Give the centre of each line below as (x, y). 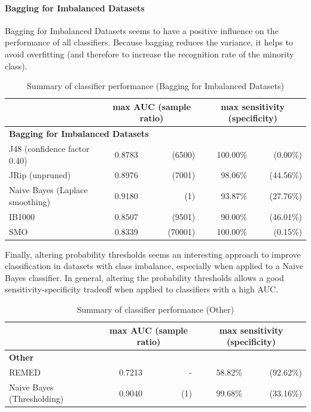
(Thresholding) (36, 399)
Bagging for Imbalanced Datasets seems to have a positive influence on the (142, 30)
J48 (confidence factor (49, 149)
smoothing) (30, 201)
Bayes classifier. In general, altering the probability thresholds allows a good (144, 277)
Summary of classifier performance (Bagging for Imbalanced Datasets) (155, 86)
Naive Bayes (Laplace (48, 190)
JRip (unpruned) (40, 175)
